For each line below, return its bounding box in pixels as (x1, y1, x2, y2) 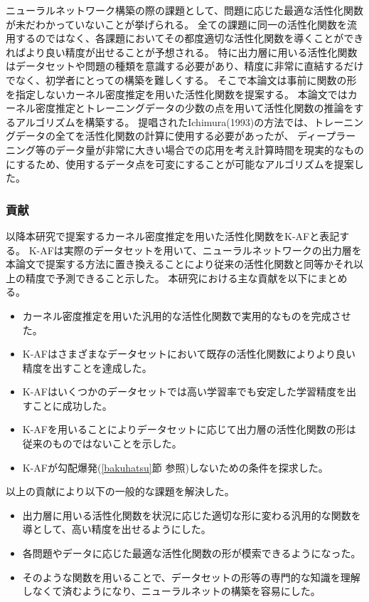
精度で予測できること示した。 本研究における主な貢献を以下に (25, 270, 318, 285)
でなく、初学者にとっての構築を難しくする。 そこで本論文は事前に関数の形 (6, 72, 357, 87)
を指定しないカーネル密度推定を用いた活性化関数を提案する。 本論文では (6, 86, 348, 101)
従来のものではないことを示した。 (22, 436, 182, 451)
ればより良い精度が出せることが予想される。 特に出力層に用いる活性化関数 (6, 44, 358, 59)
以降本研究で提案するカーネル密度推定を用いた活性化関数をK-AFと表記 (6, 228, 340, 243)
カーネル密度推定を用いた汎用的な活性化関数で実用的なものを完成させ (22, 308, 351, 323)
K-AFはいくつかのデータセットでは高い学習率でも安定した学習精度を (22, 384, 346, 399)
